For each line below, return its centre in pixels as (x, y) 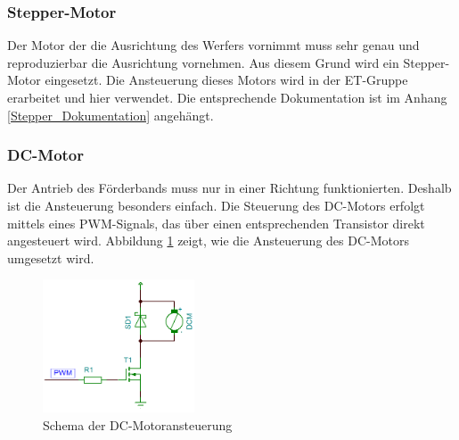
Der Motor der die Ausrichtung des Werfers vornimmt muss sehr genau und (213, 45)
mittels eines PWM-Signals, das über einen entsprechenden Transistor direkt (216, 223)
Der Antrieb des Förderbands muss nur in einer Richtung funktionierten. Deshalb (229, 188)
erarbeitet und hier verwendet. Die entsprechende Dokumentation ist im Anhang (227, 97)
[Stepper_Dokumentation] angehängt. (111, 115)
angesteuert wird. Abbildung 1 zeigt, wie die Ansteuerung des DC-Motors (208, 241)
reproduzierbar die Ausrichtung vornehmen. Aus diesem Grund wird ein (203, 62)
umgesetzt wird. (51, 257)
